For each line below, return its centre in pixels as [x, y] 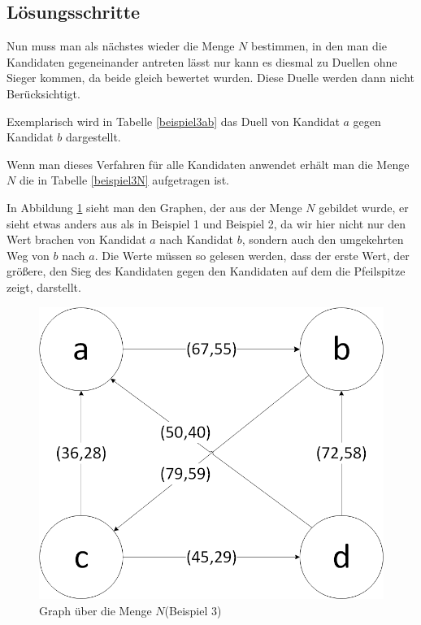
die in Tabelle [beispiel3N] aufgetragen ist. [124, 180]
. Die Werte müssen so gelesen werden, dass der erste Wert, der [252, 255]
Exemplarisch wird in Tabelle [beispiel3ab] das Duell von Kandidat [173, 121]
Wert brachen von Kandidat [76, 239]
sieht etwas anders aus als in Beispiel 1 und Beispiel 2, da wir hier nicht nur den [206, 223]
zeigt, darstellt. [44, 286]
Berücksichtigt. [43, 93]
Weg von [28, 255]
